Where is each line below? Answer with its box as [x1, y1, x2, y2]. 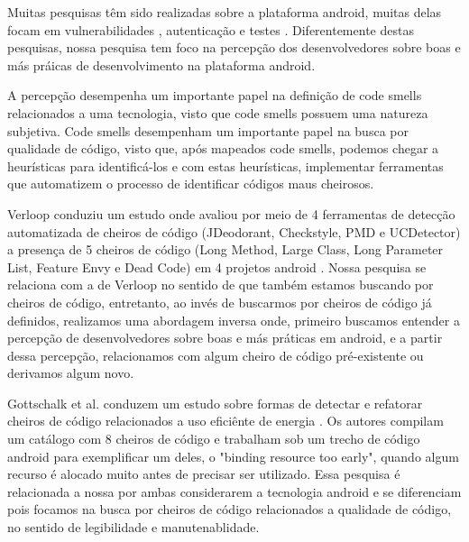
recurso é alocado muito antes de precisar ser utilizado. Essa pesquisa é [7, 464, 400, 483]
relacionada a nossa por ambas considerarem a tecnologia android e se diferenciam [7, 482, 462, 501]
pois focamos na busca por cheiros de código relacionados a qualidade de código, [7, 500, 452, 519]
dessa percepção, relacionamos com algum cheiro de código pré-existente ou [7, 345, 424, 364]
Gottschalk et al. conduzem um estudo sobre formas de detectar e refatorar [7, 393, 423, 412]
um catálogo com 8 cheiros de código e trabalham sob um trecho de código [7, 429, 420, 448]
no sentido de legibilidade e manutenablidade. [7, 518, 260, 537]
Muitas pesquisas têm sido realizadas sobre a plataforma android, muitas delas [7, 3, 442, 21]
